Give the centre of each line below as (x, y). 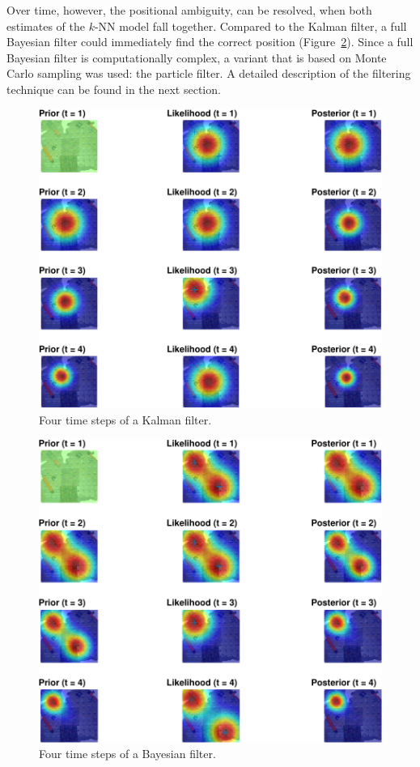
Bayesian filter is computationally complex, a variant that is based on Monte (197, 57)
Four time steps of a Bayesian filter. (127, 754)
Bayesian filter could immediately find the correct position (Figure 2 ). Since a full (210, 42)
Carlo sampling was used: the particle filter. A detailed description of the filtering (209, 73)
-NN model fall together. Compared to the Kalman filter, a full (250, 26)
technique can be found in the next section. (114, 89)
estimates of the (46, 26)
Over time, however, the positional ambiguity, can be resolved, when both (189, 10)
